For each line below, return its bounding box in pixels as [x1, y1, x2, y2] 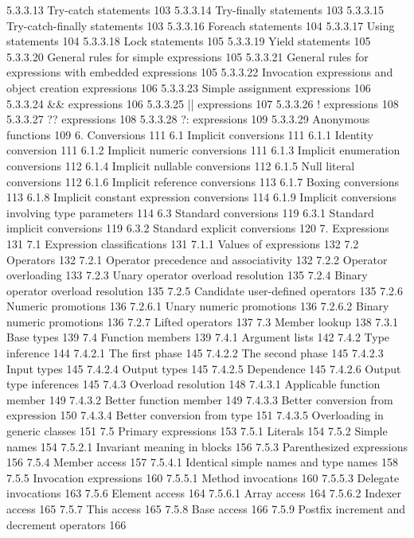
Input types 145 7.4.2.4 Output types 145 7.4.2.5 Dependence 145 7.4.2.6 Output [6, 360, 401, 376]
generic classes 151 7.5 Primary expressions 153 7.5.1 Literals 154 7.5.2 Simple [6, 423, 388, 439]
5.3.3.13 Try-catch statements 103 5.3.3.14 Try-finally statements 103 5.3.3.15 [6, 2, 385, 18]
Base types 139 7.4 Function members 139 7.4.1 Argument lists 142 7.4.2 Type [6, 329, 390, 345]
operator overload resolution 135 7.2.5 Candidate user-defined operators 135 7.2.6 [6, 282, 403, 298]
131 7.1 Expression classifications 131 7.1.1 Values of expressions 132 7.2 [6, 235, 359, 251]
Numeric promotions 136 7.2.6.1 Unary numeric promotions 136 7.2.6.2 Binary [6, 298, 389, 314]
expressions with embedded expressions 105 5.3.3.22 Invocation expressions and [6, 64, 393, 80]
